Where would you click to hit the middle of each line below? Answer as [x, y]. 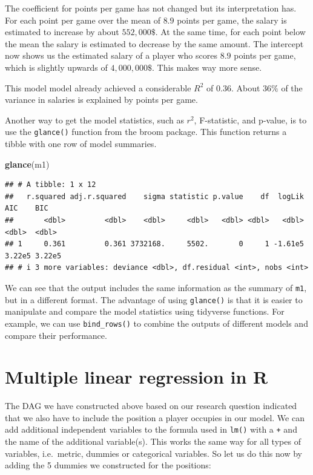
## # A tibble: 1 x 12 [51, 185]
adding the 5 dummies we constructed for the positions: [108, 465]
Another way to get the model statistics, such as [94, 120]
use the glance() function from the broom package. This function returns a [146, 132]
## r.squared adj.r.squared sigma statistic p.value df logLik [154, 196]
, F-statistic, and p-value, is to [250, 120]
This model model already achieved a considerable [98, 87]
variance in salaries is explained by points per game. [101, 100]
